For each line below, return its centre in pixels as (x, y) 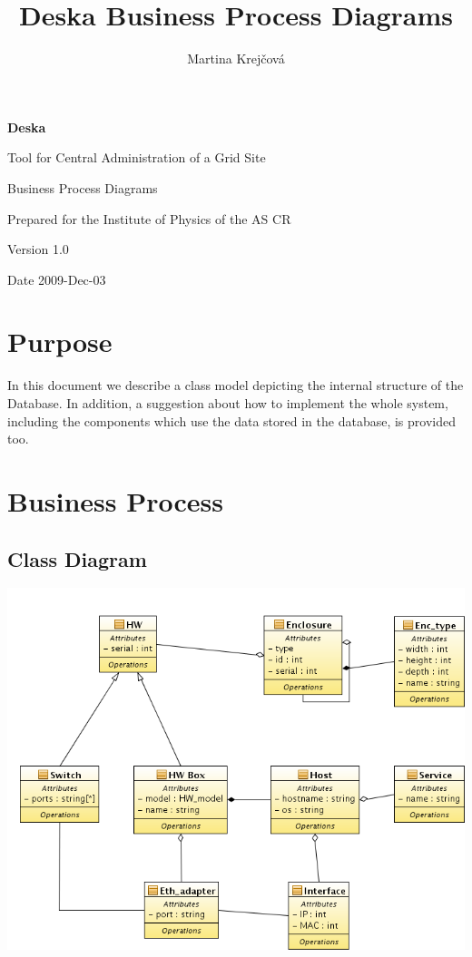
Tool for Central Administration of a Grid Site (137, 157)
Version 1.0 (38, 249)
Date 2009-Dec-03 (57, 279)
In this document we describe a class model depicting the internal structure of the (236, 385)
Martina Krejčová (236, 59)
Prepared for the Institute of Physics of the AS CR (149, 218)
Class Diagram (77, 558)
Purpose (60, 342)
